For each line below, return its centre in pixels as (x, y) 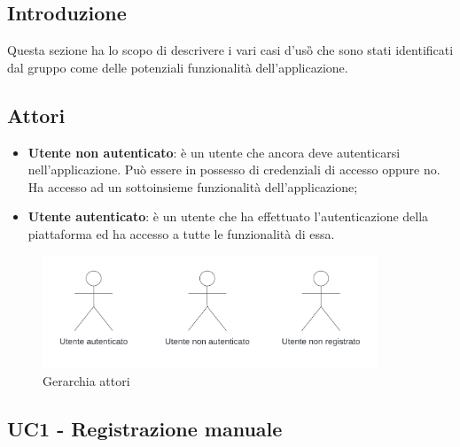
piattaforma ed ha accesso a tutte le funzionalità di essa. (181, 233)
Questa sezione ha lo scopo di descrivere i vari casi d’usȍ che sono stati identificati (230, 50)
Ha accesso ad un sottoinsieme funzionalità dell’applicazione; (193, 186)
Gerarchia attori (86, 381)
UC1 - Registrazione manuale (145, 429)
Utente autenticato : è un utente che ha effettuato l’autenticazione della (228, 216)
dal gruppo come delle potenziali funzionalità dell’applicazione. (178, 67)
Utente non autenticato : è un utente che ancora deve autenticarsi (214, 152)
